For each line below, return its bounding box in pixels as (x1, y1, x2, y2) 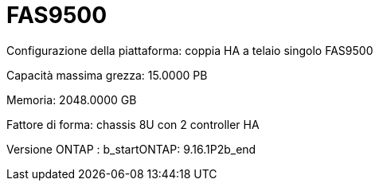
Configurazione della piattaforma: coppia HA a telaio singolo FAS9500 (6, 43, 373, 57)
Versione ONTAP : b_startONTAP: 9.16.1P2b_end (6, 142, 256, 156)
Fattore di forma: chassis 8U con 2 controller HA (6, 117, 260, 131)
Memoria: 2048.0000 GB (6, 92, 137, 107)
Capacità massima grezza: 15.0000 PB (6, 68, 208, 82)
